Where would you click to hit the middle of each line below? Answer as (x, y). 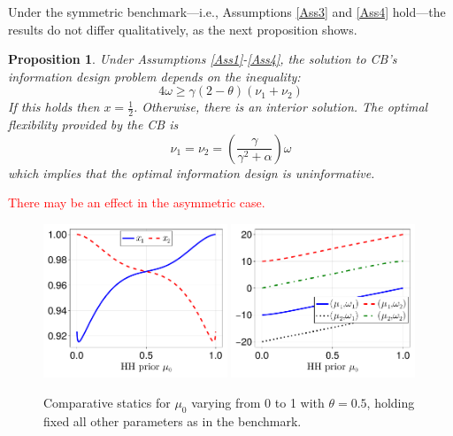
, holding (391, 402)
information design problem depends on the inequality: (154, 76)
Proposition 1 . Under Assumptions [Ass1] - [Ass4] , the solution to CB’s (203, 59)
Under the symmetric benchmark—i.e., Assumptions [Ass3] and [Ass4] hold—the (227, 12)
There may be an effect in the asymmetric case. (137, 202)
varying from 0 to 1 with (258, 402)
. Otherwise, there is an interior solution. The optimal (281, 107)
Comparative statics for (107, 402)
